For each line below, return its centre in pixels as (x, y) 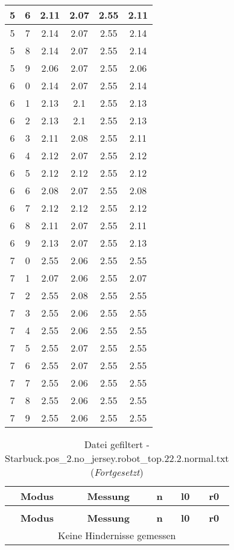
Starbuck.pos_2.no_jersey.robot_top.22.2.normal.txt (117, 458)
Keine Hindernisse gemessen (117, 535)
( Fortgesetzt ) (117, 472)
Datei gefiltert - (117, 444)
